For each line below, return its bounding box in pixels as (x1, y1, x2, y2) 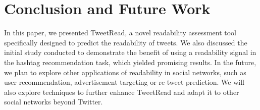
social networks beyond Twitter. (4, 96, 103, 107)
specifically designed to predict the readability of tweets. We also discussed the (4, 37, 247, 47)
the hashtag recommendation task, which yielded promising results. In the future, (4, 57, 256, 67)
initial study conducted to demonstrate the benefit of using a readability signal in (4, 47, 256, 58)
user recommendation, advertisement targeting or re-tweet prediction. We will (4, 77, 245, 87)
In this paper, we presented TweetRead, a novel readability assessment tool (4, 27, 236, 38)
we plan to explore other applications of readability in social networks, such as (4, 67, 246, 77)
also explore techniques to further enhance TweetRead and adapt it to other (4, 86, 239, 97)
